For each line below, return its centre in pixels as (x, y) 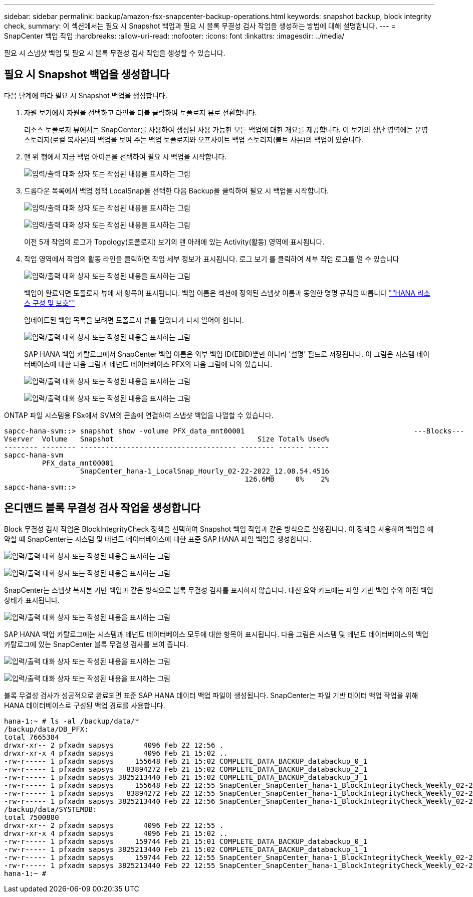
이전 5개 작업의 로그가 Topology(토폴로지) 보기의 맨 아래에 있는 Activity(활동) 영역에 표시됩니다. (174, 242)
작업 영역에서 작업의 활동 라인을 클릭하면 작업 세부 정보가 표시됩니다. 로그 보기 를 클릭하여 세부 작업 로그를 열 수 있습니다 (212, 259)
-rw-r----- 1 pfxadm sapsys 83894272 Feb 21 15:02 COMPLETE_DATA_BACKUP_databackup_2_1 (186, 769)
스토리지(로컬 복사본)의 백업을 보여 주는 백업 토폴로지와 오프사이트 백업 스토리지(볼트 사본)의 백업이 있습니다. (194, 139)
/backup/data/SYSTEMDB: (51, 809)
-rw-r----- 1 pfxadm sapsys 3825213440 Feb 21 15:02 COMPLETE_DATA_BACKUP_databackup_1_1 (186, 849)
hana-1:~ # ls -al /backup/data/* (72, 721)
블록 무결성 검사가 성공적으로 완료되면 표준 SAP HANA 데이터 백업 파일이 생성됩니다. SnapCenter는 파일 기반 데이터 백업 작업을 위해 (211, 695)
